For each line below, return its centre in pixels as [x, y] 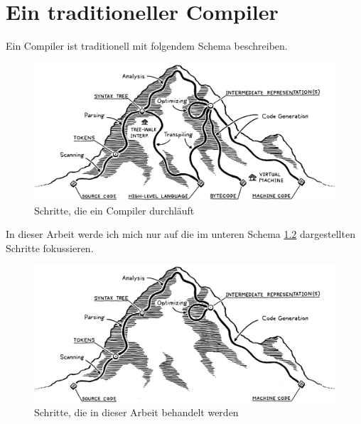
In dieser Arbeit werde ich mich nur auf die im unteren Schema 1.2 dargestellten [180, 234]
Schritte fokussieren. [50, 248]
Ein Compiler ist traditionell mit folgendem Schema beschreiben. [147, 46]
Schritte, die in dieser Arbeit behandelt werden [136, 412]
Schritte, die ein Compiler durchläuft [114, 210]
